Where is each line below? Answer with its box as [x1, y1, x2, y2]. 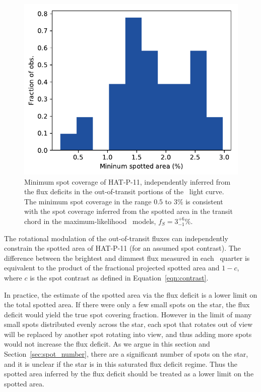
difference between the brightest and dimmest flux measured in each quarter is [4, 252, 250, 263]
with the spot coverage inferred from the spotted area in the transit [24, 206, 233, 216]
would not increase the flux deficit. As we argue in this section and [4, 339, 210, 349]
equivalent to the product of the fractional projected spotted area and [4, 262, 220, 273]
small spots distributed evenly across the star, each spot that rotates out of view [4, 319, 253, 329]
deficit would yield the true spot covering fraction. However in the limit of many [4, 309, 252, 319]
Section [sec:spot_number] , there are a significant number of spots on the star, [4, 349, 248, 359]
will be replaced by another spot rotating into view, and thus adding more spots [4, 328, 252, 339]
